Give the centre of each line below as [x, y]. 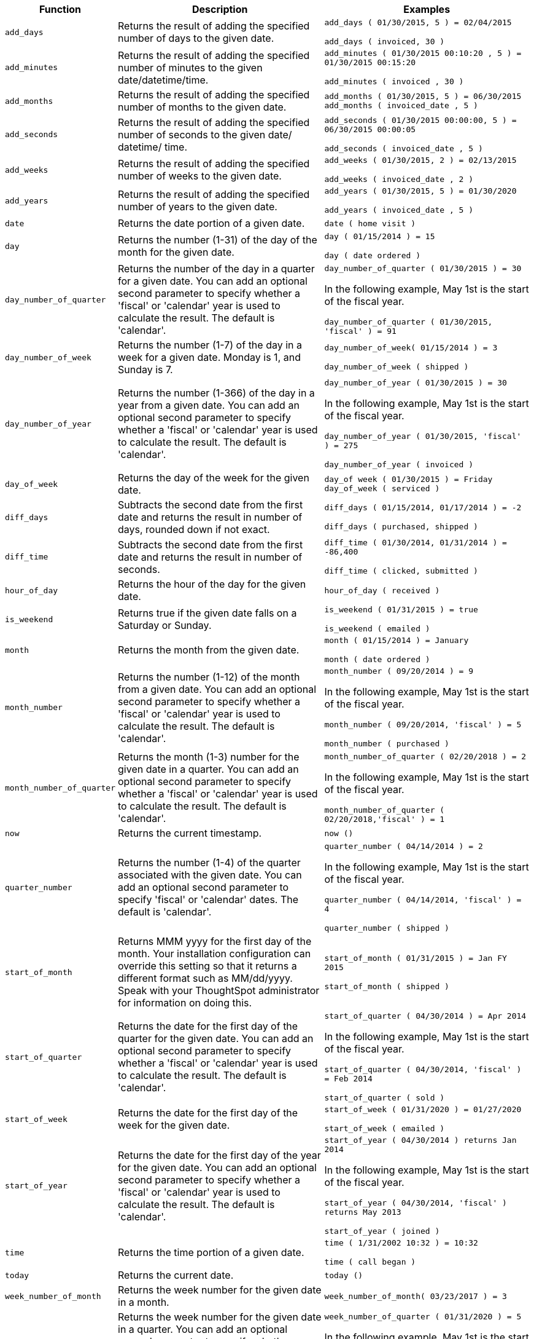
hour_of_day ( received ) [382, 590]
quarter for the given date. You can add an [216, 1038]
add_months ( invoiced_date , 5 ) [401, 105]
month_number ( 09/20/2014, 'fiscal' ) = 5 [423, 725]
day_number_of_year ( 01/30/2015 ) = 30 [416, 383]
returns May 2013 [363, 1212]
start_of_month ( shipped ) [387, 986]
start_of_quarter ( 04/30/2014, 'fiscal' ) [423, 1069]
